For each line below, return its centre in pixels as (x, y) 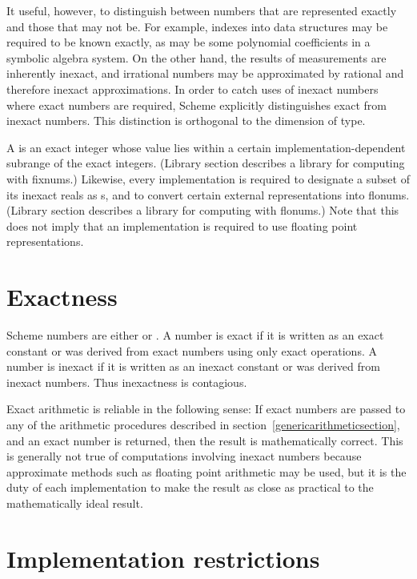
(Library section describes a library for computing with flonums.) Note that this (203, 210)
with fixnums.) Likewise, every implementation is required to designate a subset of (208, 178)
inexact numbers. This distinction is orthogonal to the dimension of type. (186, 121)
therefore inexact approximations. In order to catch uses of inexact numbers (192, 88)
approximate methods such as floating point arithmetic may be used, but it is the (206, 471)
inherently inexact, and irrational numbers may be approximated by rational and (205, 73)
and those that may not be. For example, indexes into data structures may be (197, 26)
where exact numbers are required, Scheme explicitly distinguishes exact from (196, 105)
